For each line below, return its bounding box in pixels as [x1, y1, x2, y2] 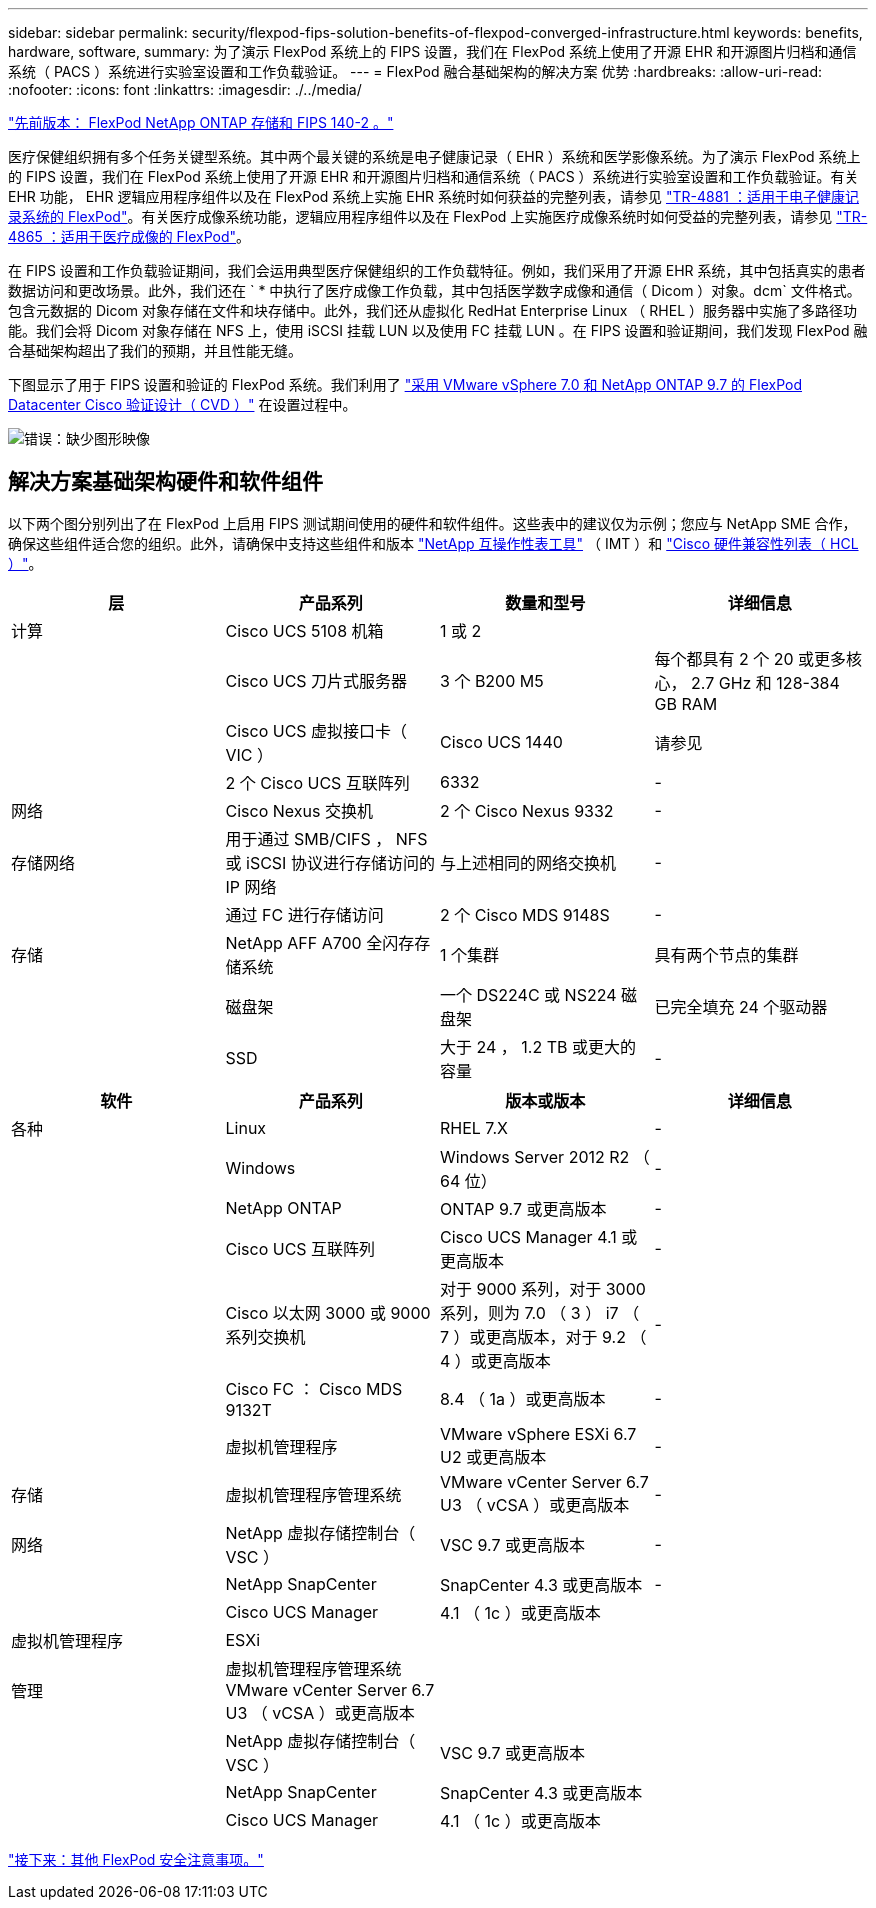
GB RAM [654, 693, 718, 714]
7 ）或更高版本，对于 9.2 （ [440, 1326, 647, 1347]
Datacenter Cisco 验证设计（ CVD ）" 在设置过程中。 [8, 396, 357, 413]
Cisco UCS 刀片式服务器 [225, 670, 408, 691]
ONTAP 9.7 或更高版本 [440, 1198, 607, 1219]
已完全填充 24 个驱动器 [654, 996, 828, 1017]
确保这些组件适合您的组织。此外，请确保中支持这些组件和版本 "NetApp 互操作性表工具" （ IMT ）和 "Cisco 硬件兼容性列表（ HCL [8, 534, 859, 552]
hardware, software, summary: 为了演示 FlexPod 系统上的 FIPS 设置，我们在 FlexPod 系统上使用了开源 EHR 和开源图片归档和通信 [8, 43, 857, 60]
